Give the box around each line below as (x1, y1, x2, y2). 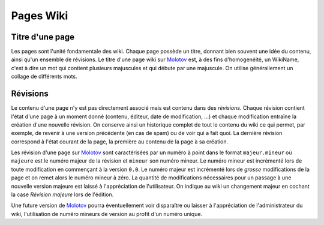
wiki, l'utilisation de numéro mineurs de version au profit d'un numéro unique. (11, 210, 203, 217)
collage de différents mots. (11, 73, 77, 80)
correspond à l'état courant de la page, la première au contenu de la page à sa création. (11, 138, 229, 145)
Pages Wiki (11, 9, 68, 22)
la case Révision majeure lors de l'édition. (11, 191, 114, 198)
